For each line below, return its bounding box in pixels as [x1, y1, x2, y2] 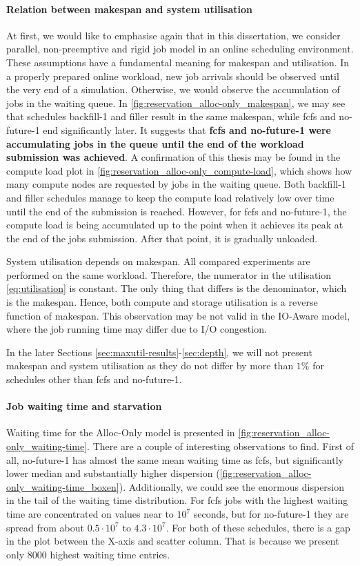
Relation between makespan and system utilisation [6, 1, 252, 16]
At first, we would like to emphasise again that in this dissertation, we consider [6, 28, 341, 42]
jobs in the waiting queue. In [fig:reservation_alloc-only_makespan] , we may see [6, 95, 346, 110]
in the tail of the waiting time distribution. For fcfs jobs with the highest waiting [6, 493, 348, 507]
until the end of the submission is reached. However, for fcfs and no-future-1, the [6, 204, 347, 218]
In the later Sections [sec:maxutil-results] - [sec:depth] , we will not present [6, 344, 312, 359]
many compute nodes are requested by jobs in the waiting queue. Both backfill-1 [6, 177, 346, 191]
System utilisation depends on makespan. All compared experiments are [6, 254, 310, 269]
